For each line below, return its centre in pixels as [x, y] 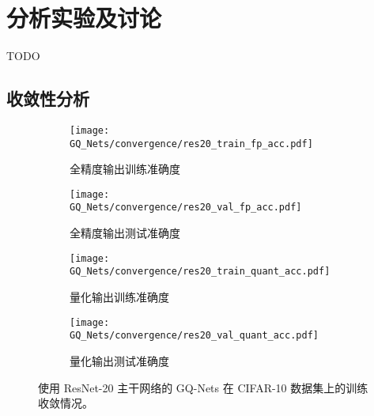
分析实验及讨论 [84, 18]
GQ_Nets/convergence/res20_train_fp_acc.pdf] [191, 144]
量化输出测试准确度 [119, 360]
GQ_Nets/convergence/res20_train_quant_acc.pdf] [200, 272]
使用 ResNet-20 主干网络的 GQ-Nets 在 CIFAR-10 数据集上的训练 [203, 387]
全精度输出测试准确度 [125, 233]
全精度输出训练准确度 [125, 169]
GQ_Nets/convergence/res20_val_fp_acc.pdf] [186, 208]
